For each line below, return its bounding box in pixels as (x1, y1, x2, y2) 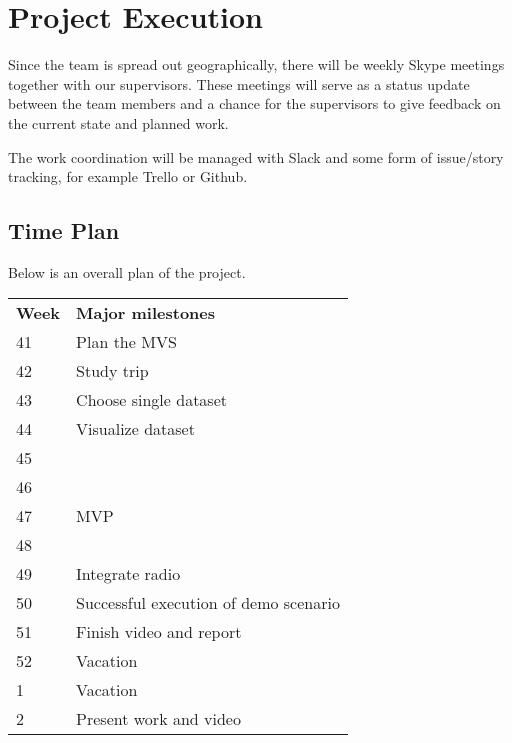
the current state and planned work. (8, 112, 229, 133)
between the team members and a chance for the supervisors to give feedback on (8, 93, 501, 114)
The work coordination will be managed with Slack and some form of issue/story (8, 146, 504, 167)
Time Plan (8, 215, 120, 246)
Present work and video (76, 707, 241, 731)
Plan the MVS (76, 330, 177, 354)
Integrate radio (76, 562, 181, 586)
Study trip (76, 359, 149, 383)
